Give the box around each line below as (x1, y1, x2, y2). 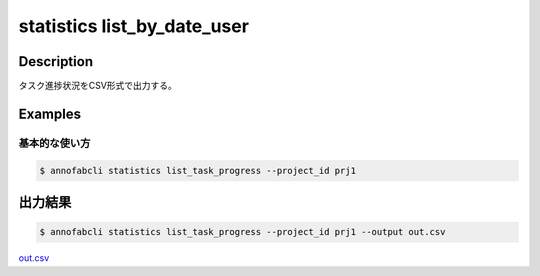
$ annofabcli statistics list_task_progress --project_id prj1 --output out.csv (39, 226, 446, 238)
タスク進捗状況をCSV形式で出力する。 (18, 80, 177, 92)
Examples (18, 105, 82, 122)
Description (18, 53, 94, 70)
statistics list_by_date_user (18, 15, 250, 37)
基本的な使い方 (18, 136, 91, 150)
